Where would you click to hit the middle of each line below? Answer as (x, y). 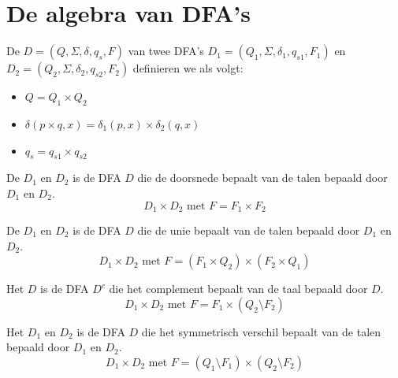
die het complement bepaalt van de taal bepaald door (238, 289)
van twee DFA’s (166, 51)
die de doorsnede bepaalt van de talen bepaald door (262, 178)
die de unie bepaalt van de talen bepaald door (249, 230)
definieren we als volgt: (188, 68)
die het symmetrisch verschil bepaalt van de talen (261, 331)
